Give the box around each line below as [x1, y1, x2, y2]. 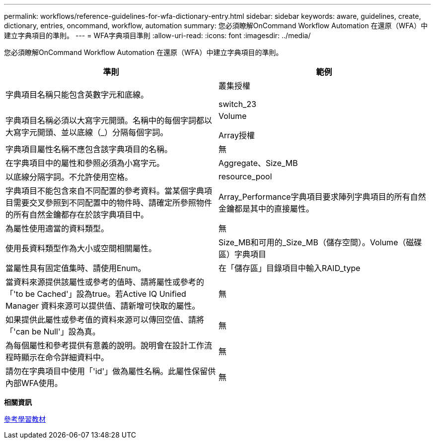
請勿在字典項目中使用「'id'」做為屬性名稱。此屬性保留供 [5, 366, 216, 376]
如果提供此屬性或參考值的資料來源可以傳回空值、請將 [5, 315, 205, 325]
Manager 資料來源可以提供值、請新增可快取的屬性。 [5, 301, 200, 311]
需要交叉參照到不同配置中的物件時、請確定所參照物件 [13, 198, 213, 208]
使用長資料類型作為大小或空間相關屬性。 [5, 243, 157, 253]
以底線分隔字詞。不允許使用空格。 [5, 172, 133, 182]
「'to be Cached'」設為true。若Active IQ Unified [5, 289, 186, 299]
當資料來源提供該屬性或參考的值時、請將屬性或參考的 [5, 277, 205, 287]
